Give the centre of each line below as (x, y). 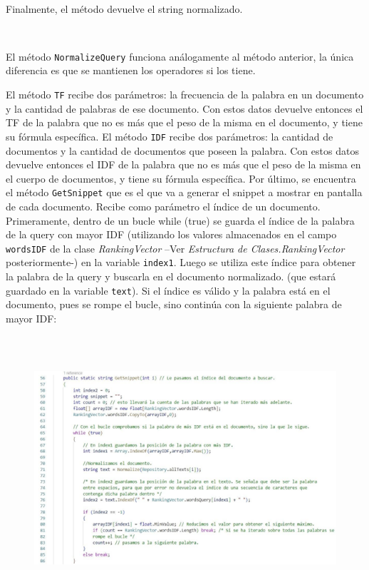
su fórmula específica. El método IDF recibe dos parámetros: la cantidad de (170, 136)
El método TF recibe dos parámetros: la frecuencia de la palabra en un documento (185, 95)
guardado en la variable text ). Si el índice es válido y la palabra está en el (168, 290)
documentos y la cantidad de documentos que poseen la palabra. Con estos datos (182, 150)
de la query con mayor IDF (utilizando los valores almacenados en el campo (171, 234)
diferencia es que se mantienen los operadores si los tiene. (131, 70)
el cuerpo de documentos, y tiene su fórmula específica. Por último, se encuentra (181, 178)
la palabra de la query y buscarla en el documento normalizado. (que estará (171, 276)
